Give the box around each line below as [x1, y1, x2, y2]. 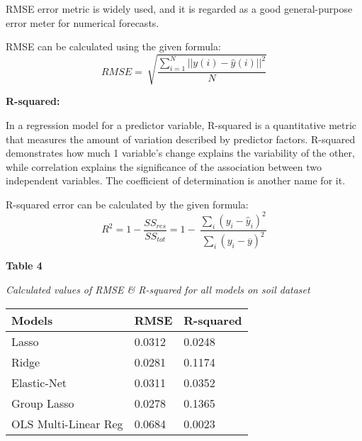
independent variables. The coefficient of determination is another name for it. [6, 173, 346, 188]
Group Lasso [11, 394, 74, 411]
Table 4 [6, 258, 43, 273]
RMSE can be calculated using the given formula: [6, 39, 221, 54]
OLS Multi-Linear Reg [11, 415, 123, 432]
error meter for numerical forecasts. [6, 15, 159, 30]
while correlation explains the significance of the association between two [6, 159, 322, 174]
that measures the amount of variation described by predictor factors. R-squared [6, 131, 356, 146]
